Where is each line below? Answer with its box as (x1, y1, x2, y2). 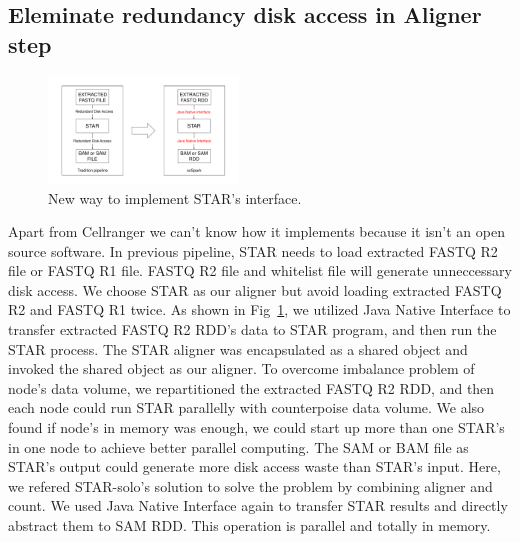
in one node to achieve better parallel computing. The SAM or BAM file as (8, 436, 469, 457)
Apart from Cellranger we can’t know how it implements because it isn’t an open (8, 221, 505, 242)
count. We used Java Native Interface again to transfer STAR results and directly (8, 495, 508, 516)
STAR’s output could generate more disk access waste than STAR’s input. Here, (8, 456, 501, 477)
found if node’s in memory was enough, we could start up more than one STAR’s (8, 417, 505, 438)
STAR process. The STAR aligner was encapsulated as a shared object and (8, 338, 468, 359)
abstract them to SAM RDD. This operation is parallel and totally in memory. (8, 515, 491, 535)
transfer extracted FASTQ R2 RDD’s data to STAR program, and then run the (8, 319, 497, 340)
